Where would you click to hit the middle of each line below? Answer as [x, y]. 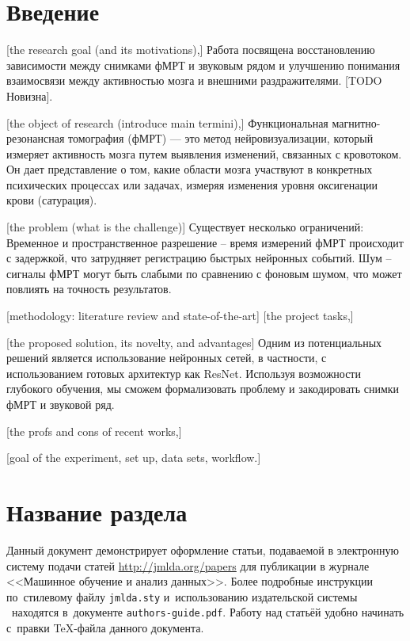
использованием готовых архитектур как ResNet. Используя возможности [184, 373]
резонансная [36, 138]
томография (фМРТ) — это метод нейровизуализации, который [221, 138]
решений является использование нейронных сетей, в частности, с [167, 358]
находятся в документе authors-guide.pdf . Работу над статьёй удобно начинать [208, 612]
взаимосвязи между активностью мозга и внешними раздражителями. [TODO [194, 80]
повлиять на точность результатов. [89, 289]
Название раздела [97, 511]
